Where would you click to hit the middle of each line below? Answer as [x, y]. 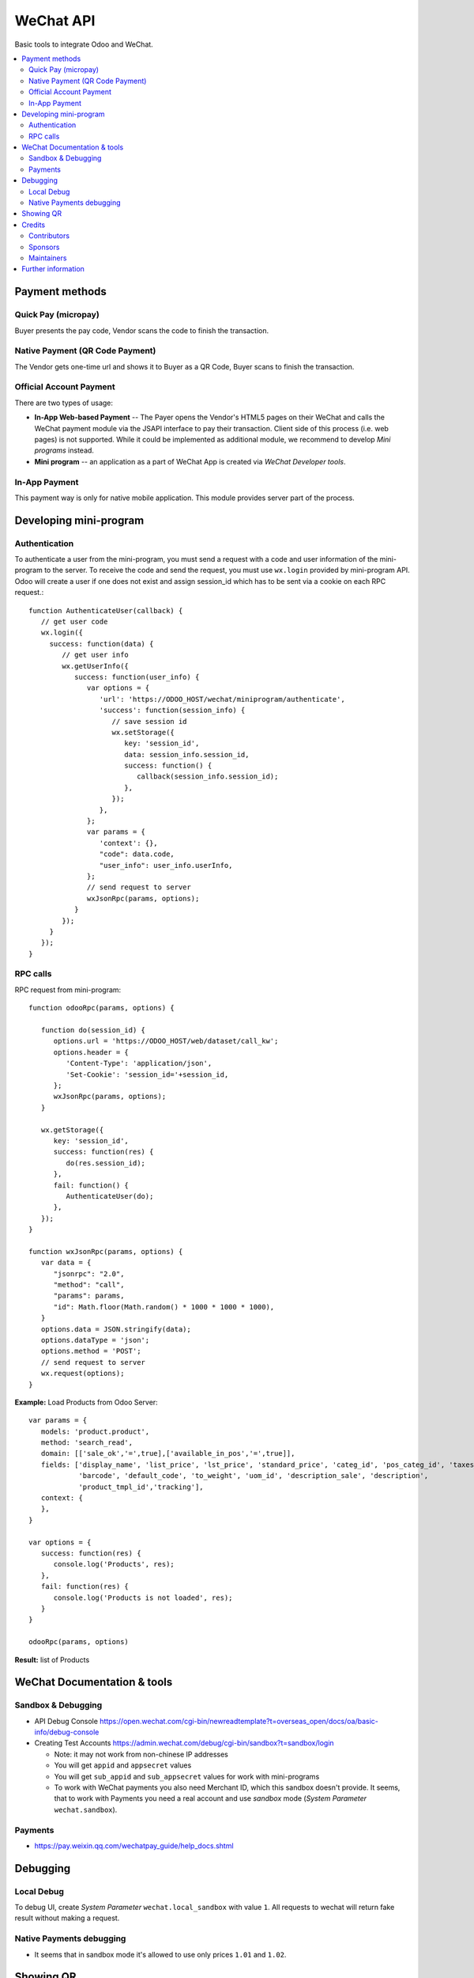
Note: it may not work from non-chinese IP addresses [141, 1754]
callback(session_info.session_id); [208, 777]
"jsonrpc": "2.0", [89, 1273]
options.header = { [91, 1052]
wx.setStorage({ [143, 732]
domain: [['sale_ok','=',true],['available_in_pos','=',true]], [168, 1453]
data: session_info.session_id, [186, 754]
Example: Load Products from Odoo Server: [86, 1402]
